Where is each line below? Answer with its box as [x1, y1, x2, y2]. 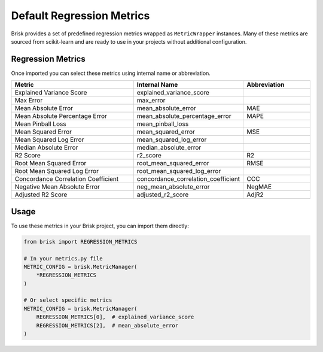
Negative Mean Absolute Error [14, 183, 100, 191]
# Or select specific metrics [23, 297, 112, 304]
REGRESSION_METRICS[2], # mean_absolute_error [36, 322, 179, 329]
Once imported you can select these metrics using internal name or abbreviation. [11, 69, 211, 77]
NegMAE [246, 183, 272, 191]
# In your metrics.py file [23, 255, 103, 262]
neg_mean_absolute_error [136, 183, 210, 191]
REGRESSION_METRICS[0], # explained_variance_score [36, 314, 194, 320]
